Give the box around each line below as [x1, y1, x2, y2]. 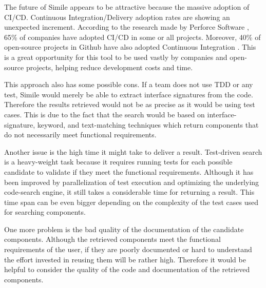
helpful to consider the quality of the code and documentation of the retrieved [4, 264, 250, 275]
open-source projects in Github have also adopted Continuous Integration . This [4, 42, 256, 52]
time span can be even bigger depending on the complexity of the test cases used [4, 196, 259, 207]
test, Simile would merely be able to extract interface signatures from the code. [4, 89, 253, 99]
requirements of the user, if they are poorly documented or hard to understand [4, 244, 252, 255]
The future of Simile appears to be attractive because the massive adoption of [4, 2, 250, 12]
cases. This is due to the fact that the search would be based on [4, 109, 205, 119]
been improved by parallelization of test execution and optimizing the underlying [4, 176, 259, 187]
